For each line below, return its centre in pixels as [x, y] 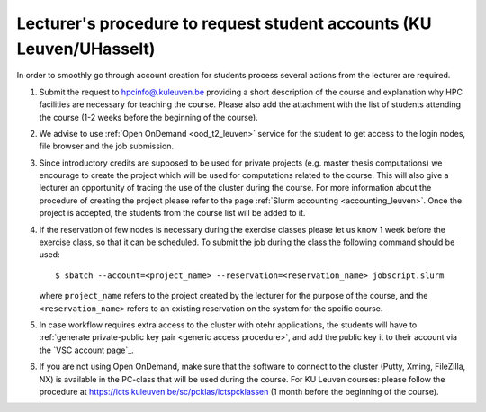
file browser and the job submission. [107, 146]
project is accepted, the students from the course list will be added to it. [172, 213]
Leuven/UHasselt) [86, 49]
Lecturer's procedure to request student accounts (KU [224, 23]
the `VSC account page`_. [86, 350]
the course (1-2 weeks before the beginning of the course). [148, 117]
